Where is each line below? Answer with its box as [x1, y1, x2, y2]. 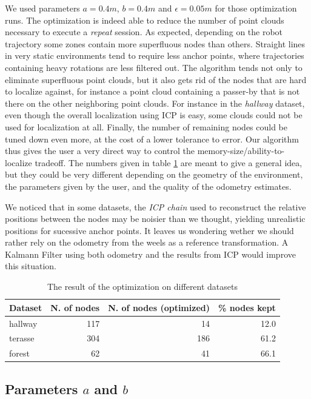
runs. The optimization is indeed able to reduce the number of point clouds [5, 13, 284, 26]
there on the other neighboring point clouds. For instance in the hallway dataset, [5, 96, 305, 109]
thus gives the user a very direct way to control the [5, 144, 195, 157]
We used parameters [5, 2, 80, 14]
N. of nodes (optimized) [108, 301, 210, 313]
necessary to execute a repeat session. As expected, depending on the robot [5, 25, 283, 38]
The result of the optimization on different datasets [47, 280, 238, 293]
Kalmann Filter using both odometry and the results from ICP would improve [5, 247, 296, 260]
